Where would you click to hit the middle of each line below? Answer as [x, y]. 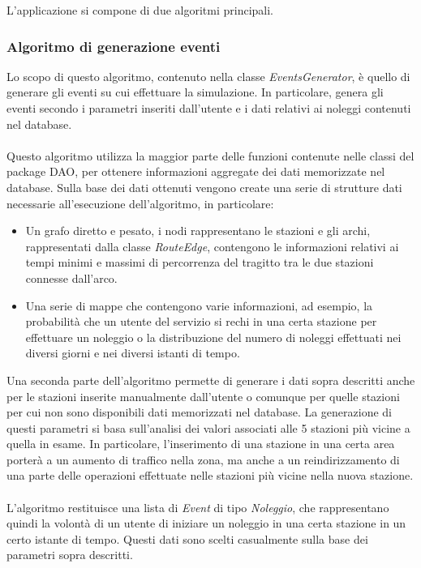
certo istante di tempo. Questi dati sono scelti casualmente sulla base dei [187, 538]
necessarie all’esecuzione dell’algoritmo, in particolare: [140, 203]
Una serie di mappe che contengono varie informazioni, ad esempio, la [199, 305]
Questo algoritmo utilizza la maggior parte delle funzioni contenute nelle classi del [210, 155]
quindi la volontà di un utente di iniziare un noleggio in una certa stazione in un [206, 523]
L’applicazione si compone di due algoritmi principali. [140, 10]
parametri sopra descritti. [70, 555]
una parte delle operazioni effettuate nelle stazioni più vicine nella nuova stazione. [210, 475]
